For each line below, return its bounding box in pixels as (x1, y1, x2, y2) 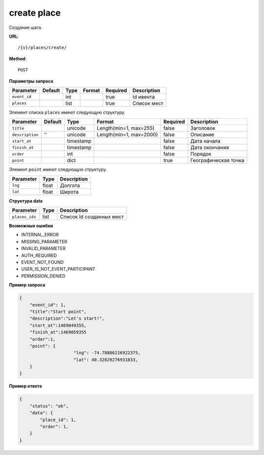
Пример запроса (9, 282, 45, 288)
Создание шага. (9, 25, 43, 30)
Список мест (132, 100, 164, 106)
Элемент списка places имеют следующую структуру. (9, 109, 126, 115)
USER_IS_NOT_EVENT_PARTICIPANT (21, 266, 95, 272)
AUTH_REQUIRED (21, 253, 57, 258)
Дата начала (190, 138, 221, 145)
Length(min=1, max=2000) (97, 131, 158, 138)
